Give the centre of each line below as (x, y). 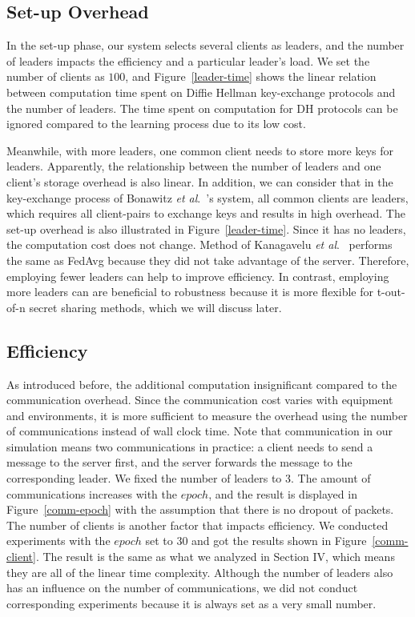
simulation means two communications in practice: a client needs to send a (190, 446)
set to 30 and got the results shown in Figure (256, 541)
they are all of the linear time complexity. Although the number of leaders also (200, 572)
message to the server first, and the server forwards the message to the (179, 462)
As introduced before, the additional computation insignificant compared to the (202, 384)
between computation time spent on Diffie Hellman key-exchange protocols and (201, 92)
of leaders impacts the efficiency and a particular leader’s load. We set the (188, 60)
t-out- (391, 292)
